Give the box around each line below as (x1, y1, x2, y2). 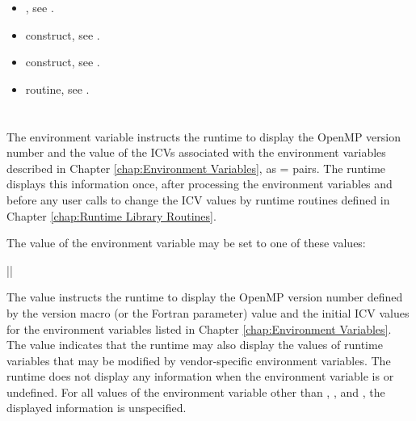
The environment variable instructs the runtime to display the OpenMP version (6, 128, 401, 145)
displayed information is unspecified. (6, 399, 187, 416)
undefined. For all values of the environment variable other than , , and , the (6, 383, 385, 400)
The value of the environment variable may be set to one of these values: (6, 234, 366, 251)
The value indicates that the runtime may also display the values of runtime (6, 336, 383, 353)
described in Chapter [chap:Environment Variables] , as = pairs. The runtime (6, 159, 386, 176)
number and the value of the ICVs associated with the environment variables (6, 144, 386, 161)
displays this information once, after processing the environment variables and (6, 175, 393, 192)
